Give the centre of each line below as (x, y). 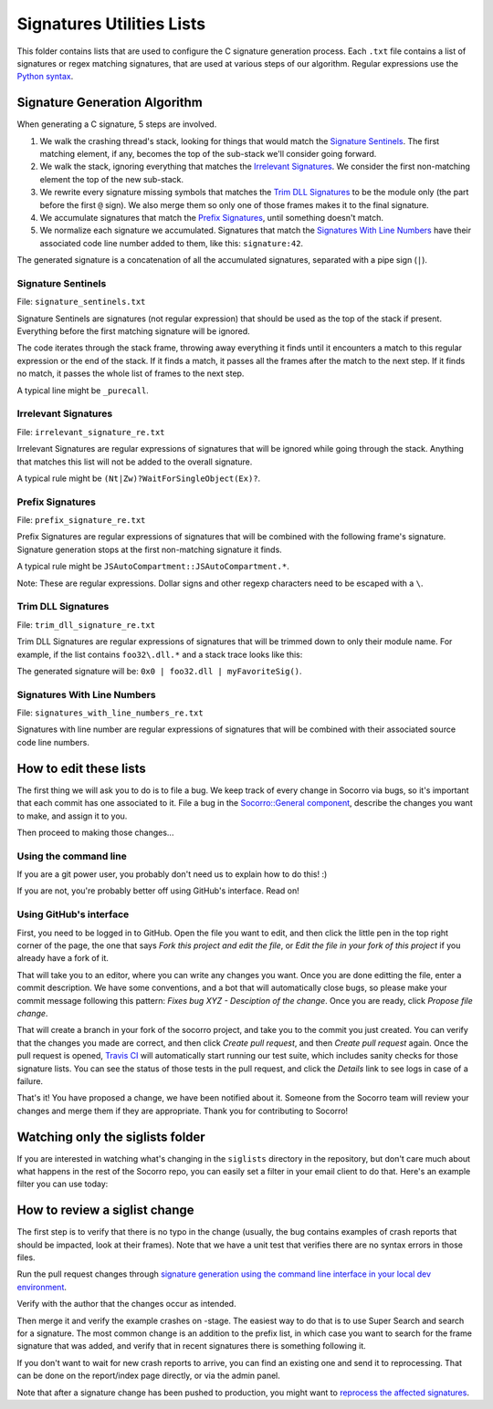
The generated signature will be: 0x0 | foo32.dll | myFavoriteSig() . (159, 671)
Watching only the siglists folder (111, 1137)
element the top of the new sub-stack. (112, 179)
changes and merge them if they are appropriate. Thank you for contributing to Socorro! (183, 1111)
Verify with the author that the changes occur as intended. (126, 1304)
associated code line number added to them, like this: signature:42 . (172, 243)
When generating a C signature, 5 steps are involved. (117, 124)
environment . (42, 1287)
